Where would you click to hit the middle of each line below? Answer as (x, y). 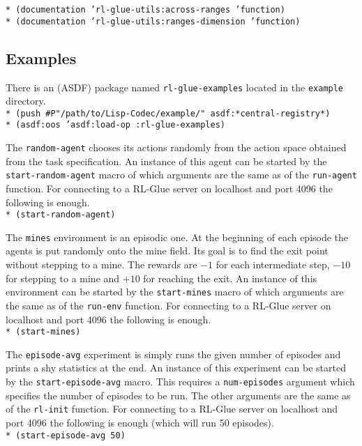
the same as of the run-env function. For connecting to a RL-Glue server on (168, 305)
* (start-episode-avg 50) (66, 435)
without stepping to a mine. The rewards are (101, 264)
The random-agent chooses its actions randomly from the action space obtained (176, 147)
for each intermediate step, (273, 264)
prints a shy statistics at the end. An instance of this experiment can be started (176, 368)
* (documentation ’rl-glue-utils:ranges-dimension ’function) (153, 21)
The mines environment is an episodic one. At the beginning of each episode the (177, 237)
